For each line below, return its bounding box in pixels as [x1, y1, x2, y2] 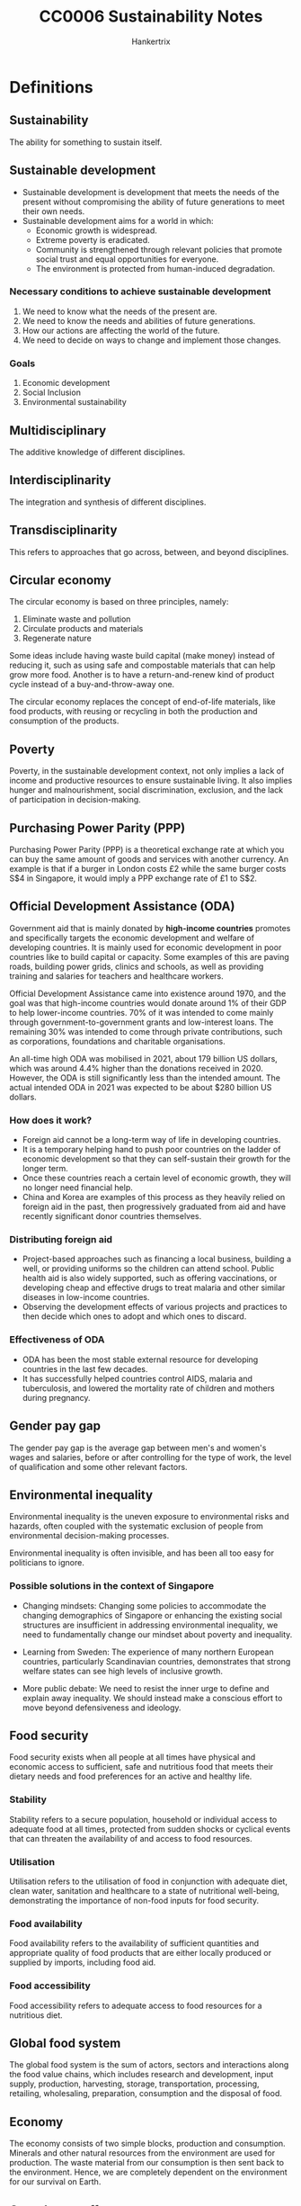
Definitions [9, 76, 94, 97]
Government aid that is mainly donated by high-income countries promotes [9, 922, 291, 933]
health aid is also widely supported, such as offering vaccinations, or [22, 1273, 278, 1284]
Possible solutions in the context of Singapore [9, 1580, 215, 1592]
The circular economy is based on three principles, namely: [9, 596, 229, 607]
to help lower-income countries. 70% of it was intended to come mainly [9, 1007, 274, 1018]
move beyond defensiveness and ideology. [22, 1702, 181, 1713]
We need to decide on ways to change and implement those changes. [22, 335, 281, 345]
